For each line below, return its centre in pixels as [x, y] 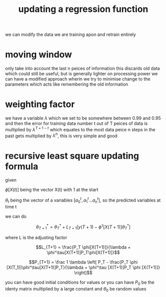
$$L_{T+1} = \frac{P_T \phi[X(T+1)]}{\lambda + [83, 247]
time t [11, 206]
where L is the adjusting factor [36, 238]
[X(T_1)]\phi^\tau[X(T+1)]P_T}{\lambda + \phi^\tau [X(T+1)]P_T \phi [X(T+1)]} [83, 268]
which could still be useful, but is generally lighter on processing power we [82, 74]
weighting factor [40, 104]
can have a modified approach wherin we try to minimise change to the [78, 79]
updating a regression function [83, 9]
